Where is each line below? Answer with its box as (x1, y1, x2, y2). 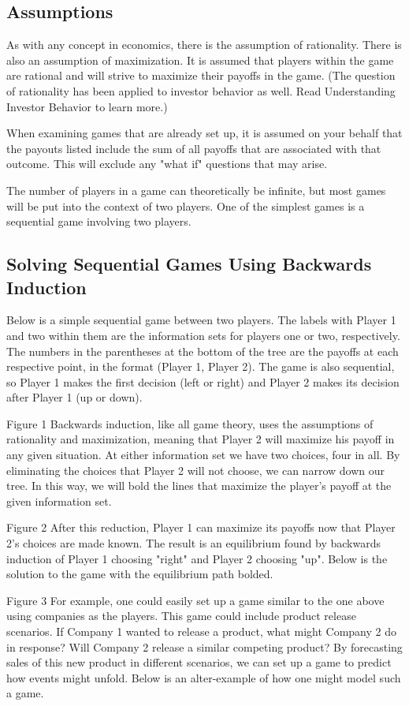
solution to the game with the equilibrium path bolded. (6, 566, 273, 582)
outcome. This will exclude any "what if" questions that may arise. (6, 155, 328, 172)
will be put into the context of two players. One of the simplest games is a (6, 197, 365, 214)
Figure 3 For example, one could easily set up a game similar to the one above (6, 592, 385, 608)
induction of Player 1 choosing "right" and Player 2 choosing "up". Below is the (6, 550, 388, 566)
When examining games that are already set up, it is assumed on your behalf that (6, 125, 403, 141)
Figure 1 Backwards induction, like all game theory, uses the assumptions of (6, 415, 374, 431)
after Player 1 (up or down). (6, 389, 143, 405)
